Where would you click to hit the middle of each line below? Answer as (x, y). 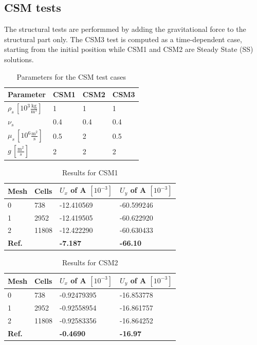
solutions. (19, 59)
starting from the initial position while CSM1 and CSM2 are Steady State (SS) (129, 49)
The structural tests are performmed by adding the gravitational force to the (125, 29)
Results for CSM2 (90, 262)
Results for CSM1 (90, 172)
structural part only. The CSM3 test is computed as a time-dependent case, (123, 39)
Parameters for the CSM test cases (71, 76)
